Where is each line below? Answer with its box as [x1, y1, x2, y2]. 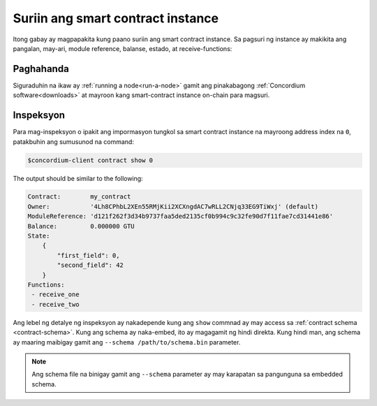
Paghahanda [13, 63, 69, 75]
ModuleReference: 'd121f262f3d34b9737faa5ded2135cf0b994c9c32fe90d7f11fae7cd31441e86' [27, 212, 334, 220]
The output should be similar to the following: [13, 174, 143, 182]
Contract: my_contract [27, 193, 131, 201]
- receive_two [31, 300, 80, 308]
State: [27, 232, 50, 240]
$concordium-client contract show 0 [27, 156, 154, 164]
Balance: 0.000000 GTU [27, 222, 135, 230]
